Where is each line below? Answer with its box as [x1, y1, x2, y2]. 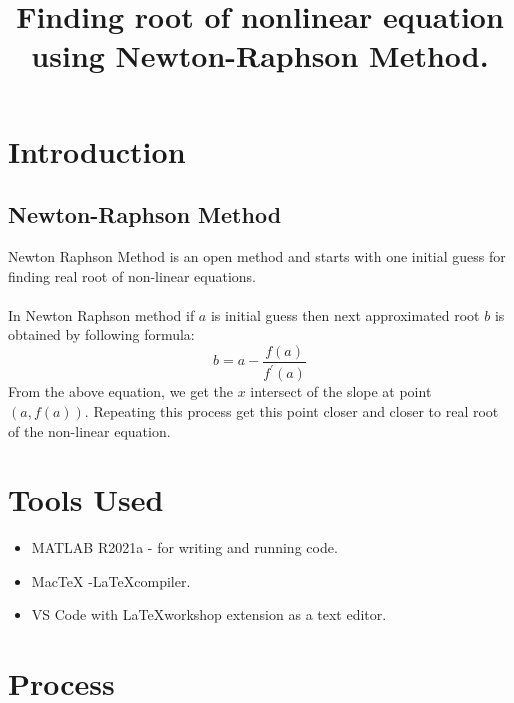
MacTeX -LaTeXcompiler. [31, 570, 191, 591]
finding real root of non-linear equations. [8, 265, 256, 286]
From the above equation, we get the [8, 381, 233, 402]
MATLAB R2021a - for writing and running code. [31, 537, 338, 558]
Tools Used [8, 479, 164, 520]
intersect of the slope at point [250, 381, 432, 402]
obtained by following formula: [8, 324, 195, 345]
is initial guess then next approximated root [210, 304, 480, 325]
